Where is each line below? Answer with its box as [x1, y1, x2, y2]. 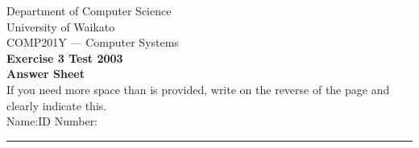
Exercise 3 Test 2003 [6, 49, 123, 66]
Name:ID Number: [6, 113, 98, 129]
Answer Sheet [6, 65, 85, 82]
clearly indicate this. [6, 97, 107, 113]
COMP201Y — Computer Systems [6, 34, 179, 51]
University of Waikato [6, 18, 115, 35]
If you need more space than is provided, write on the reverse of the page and [6, 80, 390, 97]
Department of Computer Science [6, 2, 172, 18]
